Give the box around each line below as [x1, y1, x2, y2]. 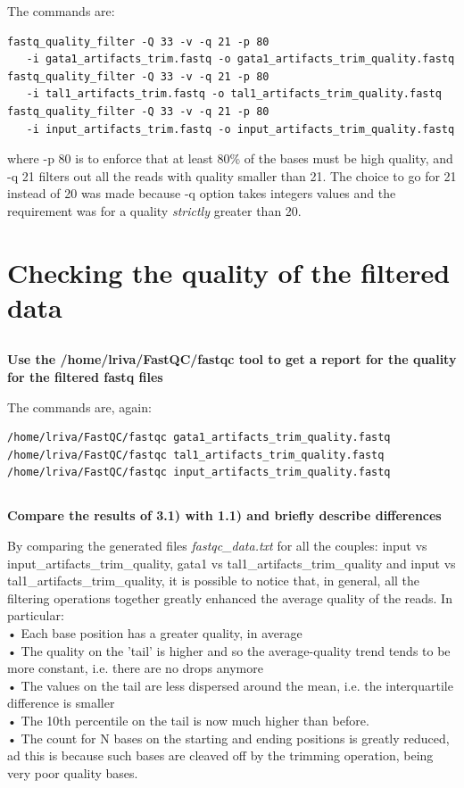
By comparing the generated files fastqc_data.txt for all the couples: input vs [7, 536, 427, 555]
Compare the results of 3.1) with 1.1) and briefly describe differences [7, 506, 442, 525]
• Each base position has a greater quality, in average [7, 624, 302, 642]
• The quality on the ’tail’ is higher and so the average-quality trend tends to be [7, 641, 451, 659]
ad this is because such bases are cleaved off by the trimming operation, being [7, 746, 434, 765]
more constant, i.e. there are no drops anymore [7, 659, 263, 677]
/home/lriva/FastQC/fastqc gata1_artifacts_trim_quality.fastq [7, 431, 391, 444]
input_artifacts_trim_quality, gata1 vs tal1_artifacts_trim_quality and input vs [7, 553, 456, 572]
